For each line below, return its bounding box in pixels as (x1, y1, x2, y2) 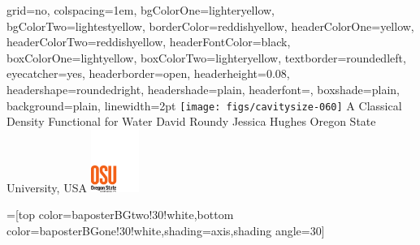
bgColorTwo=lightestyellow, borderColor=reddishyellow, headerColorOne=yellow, (6, 17, 414, 34)
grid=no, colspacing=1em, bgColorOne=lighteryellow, (6, 2, 275, 18)
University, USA (6, 178, 87, 196)
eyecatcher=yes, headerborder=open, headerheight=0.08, (6, 65, 290, 82)
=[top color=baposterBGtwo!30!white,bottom (6, 206, 234, 223)
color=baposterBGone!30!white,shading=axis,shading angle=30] (6, 222, 325, 239)
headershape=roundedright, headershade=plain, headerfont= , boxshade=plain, (6, 80, 400, 97)
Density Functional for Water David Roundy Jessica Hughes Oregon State (6, 113, 376, 130)
